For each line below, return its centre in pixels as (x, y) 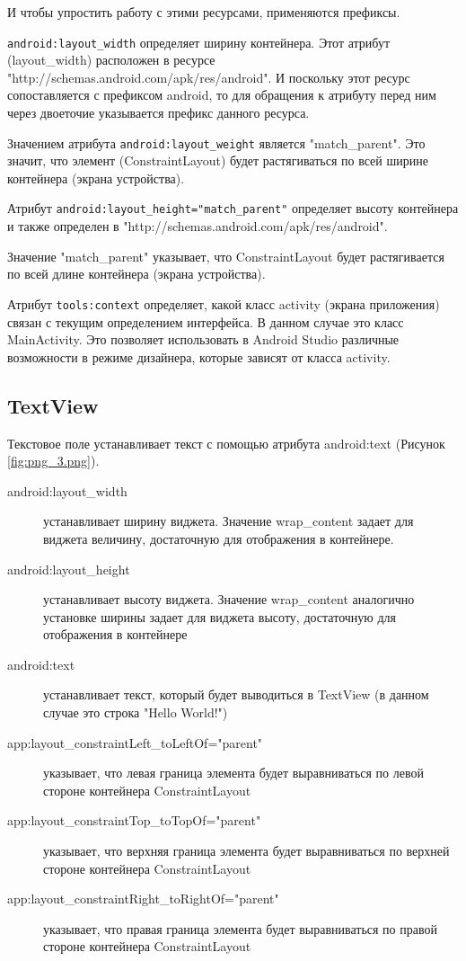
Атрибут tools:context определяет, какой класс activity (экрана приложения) (224, 303)
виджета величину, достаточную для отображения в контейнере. (219, 538)
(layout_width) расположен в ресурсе (111, 60)
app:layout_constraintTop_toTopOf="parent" (134, 820)
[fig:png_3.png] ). (53, 461)
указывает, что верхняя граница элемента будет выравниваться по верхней (246, 851)
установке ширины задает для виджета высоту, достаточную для (220, 616)
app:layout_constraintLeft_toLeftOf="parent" (135, 742)
